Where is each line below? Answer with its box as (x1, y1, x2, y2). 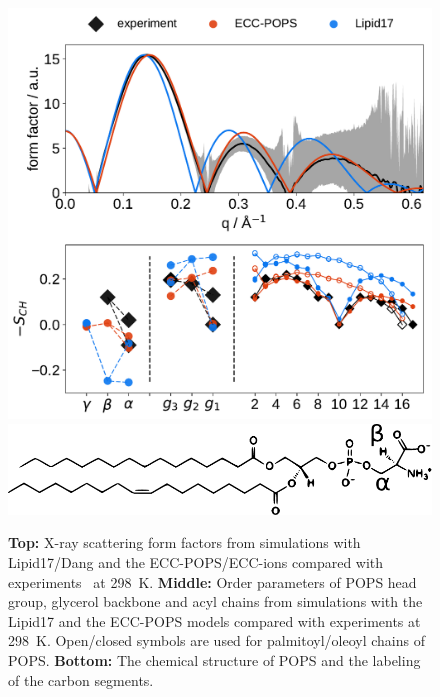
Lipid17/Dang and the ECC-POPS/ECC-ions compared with (8, 551, 384, 572)
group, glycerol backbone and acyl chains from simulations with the (8, 591, 423, 612)
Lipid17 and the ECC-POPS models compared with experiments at (8, 610, 421, 631)
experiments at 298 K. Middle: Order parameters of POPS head (8, 571, 417, 592)
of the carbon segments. (8, 669, 154, 690)
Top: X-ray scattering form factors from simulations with (8, 532, 361, 553)
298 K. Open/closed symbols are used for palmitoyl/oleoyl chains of (8, 630, 425, 651)
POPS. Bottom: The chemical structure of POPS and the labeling (8, 649, 421, 670)
